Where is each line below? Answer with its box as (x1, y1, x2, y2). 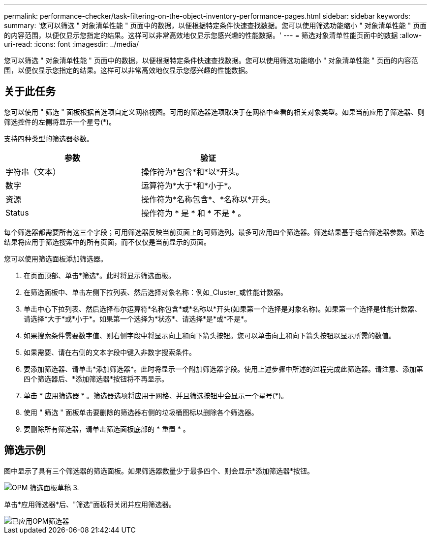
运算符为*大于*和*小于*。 (141, 180, 236, 190)
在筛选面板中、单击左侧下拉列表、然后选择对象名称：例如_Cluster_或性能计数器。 (24, 287, 287, 296)
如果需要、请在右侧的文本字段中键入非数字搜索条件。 (24, 348, 196, 356)
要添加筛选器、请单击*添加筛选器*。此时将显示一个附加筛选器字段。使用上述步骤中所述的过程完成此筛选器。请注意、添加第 (24, 364, 424, 373)
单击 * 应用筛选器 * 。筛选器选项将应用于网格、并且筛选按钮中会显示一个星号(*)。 (24, 391, 288, 400)
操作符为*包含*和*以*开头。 (141, 166, 244, 177)
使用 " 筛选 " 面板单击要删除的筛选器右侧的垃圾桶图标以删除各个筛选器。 (24, 408, 258, 416)
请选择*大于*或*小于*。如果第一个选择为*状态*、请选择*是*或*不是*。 (24, 314, 251, 323)
